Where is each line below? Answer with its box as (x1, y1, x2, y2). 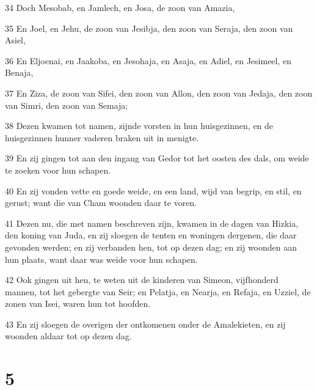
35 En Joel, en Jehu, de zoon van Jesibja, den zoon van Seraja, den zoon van (5, 21, 293, 34)
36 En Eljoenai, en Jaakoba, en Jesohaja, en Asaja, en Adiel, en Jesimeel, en (5, 54, 292, 67)
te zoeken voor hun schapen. (5, 163, 111, 176)
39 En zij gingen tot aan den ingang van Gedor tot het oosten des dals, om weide (5, 152, 309, 164)
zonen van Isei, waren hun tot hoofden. (5, 297, 151, 310)
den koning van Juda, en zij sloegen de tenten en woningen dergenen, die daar (5, 229, 297, 241)
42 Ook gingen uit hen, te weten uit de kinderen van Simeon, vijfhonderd (5, 273, 279, 286)
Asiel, (5, 34, 26, 46)
